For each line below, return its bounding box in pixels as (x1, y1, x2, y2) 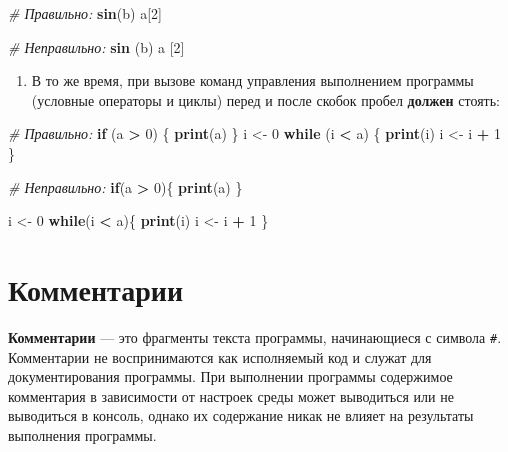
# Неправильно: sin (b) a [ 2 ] (8, 36, 185, 57)
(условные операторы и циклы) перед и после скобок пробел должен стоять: (31, 89, 500, 110)
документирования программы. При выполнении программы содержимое (8, 366, 453, 387)
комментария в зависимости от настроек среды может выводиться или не (8, 385, 454, 406)
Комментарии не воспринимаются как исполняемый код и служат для (8, 346, 432, 367)
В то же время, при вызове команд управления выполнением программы (31, 70, 474, 91)
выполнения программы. (8, 424, 157, 445)
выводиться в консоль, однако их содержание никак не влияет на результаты (8, 405, 474, 426)
